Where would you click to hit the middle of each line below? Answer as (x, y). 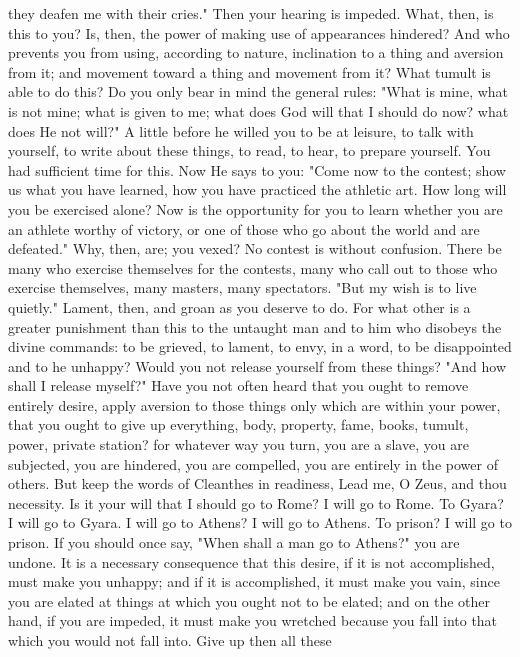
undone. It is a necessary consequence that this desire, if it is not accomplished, (251, 561)
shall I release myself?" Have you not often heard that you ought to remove (238, 385)
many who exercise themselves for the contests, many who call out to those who (253, 267)
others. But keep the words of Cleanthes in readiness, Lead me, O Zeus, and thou (257, 483)
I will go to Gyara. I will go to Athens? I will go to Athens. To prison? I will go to (260, 522)
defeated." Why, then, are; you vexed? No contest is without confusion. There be (255, 248)
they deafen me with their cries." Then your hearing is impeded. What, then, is (251, 13)
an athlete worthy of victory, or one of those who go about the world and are (244, 228)
